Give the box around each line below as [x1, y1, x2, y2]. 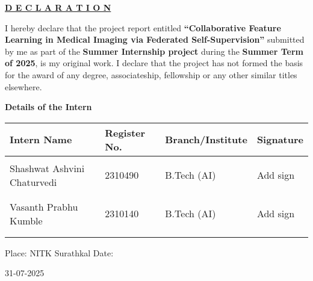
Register [105, 125, 146, 140]
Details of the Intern [5, 100, 92, 113]
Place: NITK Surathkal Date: [5, 246, 114, 259]
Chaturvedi [10, 174, 57, 189]
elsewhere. [5, 80, 42, 93]
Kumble [10, 213, 43, 227]
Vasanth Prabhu [10, 199, 78, 214]
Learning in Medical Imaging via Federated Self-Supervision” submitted [5, 33, 305, 46]
